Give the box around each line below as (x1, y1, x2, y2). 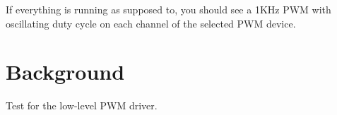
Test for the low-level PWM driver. (6, 98, 158, 113)
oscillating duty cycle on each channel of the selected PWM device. (6, 16, 296, 30)
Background (6, 57, 125, 86)
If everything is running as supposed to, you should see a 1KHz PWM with (6, 2, 331, 16)
